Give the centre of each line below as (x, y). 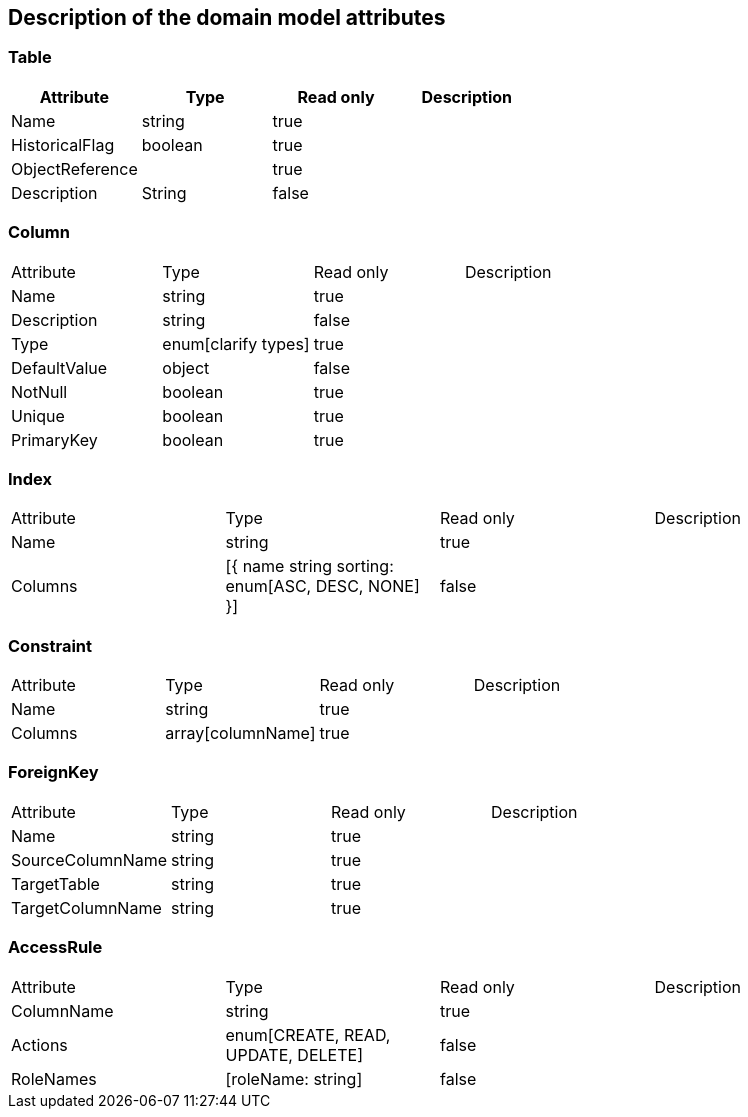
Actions (39, 1044)
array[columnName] (240, 733)
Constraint (50, 645)
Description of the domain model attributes (227, 17)
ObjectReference (74, 168)
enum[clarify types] (236, 343)
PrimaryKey (54, 439)
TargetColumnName (86, 907)
